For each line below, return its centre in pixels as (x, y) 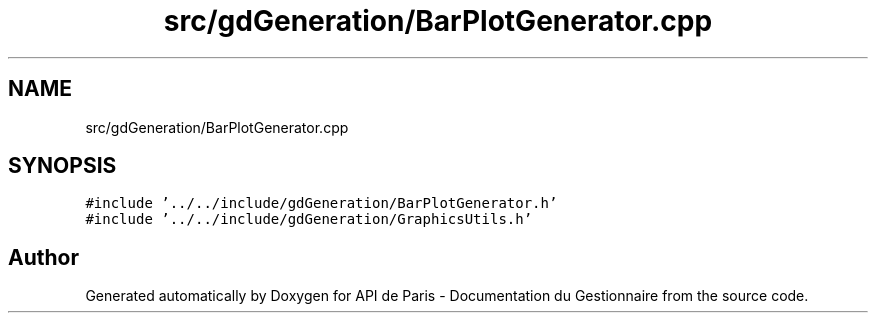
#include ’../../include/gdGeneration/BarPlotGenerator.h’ (321, 203)
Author (43, 257)
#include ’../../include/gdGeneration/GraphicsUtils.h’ (309, 219)
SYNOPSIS (62, 166)
